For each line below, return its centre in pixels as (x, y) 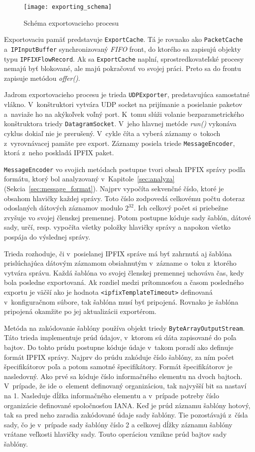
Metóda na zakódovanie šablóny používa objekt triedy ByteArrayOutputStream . (125, 328)
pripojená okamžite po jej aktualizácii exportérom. (80, 311)
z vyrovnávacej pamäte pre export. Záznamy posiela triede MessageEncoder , (120, 143)
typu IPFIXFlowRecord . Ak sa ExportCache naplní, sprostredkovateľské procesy (124, 58)
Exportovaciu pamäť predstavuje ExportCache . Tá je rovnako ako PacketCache (124, 39)
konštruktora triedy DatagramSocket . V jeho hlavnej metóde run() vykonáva (120, 123)
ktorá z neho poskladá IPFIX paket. (59, 153)
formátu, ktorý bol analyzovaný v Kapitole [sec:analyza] (89, 179)
